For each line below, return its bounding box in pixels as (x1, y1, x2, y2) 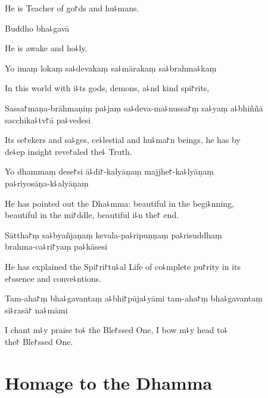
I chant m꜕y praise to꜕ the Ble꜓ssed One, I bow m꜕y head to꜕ (5, 324, 228, 336)
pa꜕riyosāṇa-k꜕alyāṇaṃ (5, 176, 89, 189)
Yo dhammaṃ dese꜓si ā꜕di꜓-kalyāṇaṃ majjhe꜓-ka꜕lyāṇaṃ (5, 165, 214, 178)
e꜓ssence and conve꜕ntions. (5, 272, 102, 284)
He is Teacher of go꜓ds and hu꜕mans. (5, 2, 139, 14)
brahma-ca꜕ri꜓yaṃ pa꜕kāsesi (5, 240, 108, 253)
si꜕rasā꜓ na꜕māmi (5, 303, 68, 316)
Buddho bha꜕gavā (5, 21, 70, 34)
